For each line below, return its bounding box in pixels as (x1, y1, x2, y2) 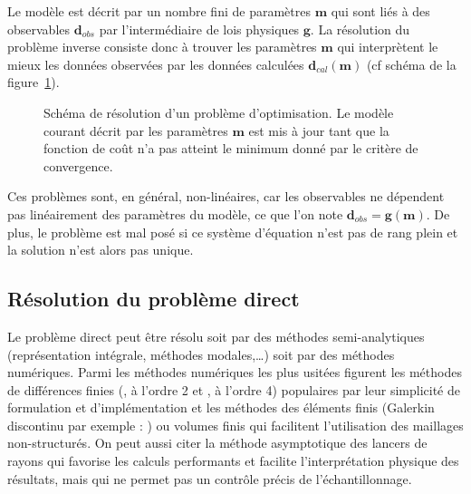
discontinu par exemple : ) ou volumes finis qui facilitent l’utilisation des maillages (7, 415, 464, 434)
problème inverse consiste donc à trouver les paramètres (7, 37, 317, 56)
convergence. (43, 156, 113, 175)
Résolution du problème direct (7, 285, 300, 313)
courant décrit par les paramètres (43, 121, 228, 140)
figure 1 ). (7, 73, 60, 92)
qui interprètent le (337, 37, 438, 56)
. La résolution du (310, 19, 410, 38)
